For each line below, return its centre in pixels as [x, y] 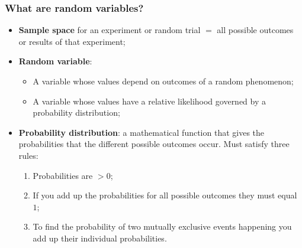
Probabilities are [63, 175]
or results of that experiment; [72, 41]
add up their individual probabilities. [100, 238]
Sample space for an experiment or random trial [110, 30]
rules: [28, 155]
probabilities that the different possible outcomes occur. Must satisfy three [154, 144]
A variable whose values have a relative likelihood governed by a [150, 101]
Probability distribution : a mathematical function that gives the [142, 132]
